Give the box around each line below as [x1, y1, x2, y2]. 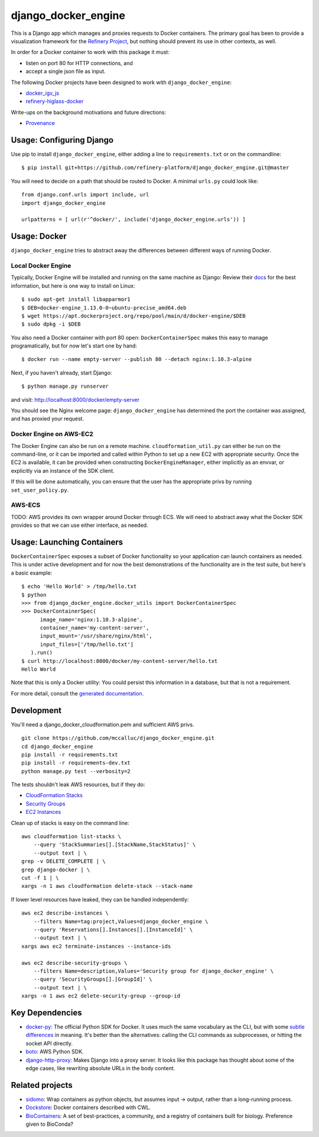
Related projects [11, 1080, 73, 1090]
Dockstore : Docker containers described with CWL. [25, 1104, 151, 1111]
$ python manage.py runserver [21, 383, 109, 390]
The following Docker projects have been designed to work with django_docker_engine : [11, 79, 232, 86]
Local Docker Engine [11, 261, 71, 269]
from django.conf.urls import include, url [21, 191, 149, 198]
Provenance [25, 120, 56, 127]
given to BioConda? [25, 1120, 74, 1128]
